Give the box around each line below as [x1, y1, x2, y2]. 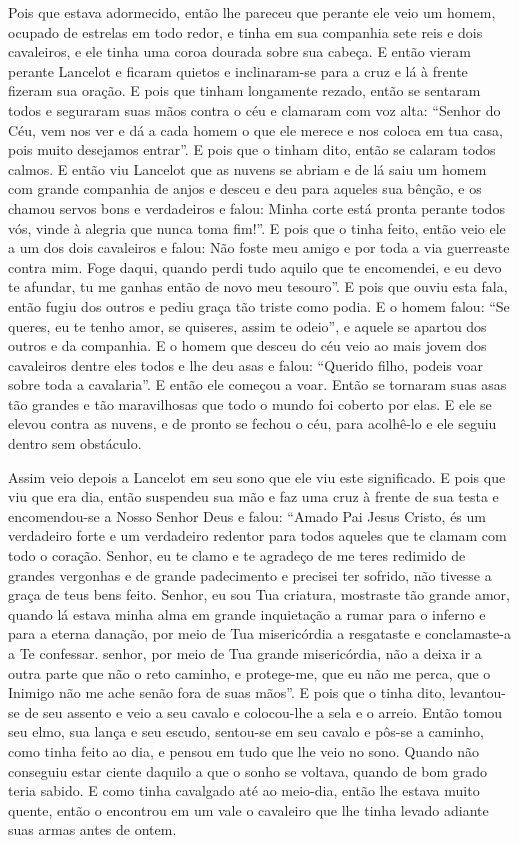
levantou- [449, 682, 506, 703]
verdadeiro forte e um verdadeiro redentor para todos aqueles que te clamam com [8, 525, 507, 546]
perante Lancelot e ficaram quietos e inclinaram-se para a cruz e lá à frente [8, 60, 468, 81]
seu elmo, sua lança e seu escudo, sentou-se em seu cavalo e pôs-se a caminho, [8, 721, 484, 742]
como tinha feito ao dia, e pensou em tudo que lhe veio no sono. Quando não [8, 740, 480, 761]
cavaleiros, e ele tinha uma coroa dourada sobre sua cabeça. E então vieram [8, 41, 471, 62]
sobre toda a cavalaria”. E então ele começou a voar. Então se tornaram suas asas [8, 374, 507, 395]
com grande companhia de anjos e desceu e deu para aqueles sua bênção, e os [8, 178, 482, 199]
